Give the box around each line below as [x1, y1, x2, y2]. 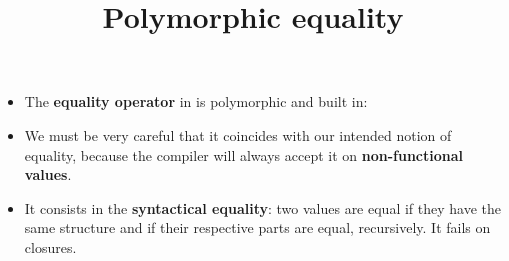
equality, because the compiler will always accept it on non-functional [24, 144, 464, 165]
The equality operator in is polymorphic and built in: [24, 91, 368, 112]
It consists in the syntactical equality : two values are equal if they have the [24, 197, 501, 218]
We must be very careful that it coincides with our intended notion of [24, 124, 452, 145]
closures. [24, 236, 77, 257]
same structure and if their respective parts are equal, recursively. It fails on [24, 217, 491, 238]
